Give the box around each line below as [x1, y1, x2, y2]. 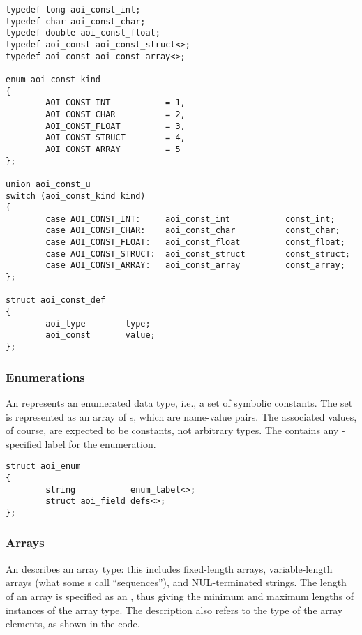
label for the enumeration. [45, 436, 156, 451]
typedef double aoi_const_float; [6, 28, 160, 38]
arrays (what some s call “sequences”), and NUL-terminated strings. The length [6, 575, 347, 590]
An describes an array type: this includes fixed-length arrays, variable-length [6, 561, 333, 576]
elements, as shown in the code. [6, 616, 140, 631]
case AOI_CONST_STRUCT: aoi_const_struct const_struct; [45, 248, 350, 259]
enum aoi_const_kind [6, 74, 101, 84]
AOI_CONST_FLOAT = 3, [45, 121, 186, 131]
